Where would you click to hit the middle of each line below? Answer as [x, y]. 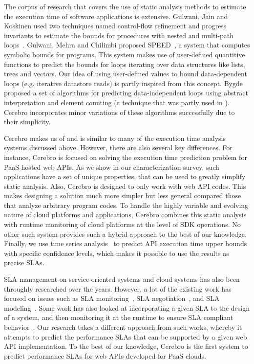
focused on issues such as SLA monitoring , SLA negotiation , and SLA [112, 298]
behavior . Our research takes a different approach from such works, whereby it [123, 327]
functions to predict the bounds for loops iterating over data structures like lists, [125, 64]
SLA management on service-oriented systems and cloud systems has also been [122, 279]
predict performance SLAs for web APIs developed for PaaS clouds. [105, 355]
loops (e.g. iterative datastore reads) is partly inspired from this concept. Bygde [123, 83]
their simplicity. [27, 122]
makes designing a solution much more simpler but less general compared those [123, 195]
